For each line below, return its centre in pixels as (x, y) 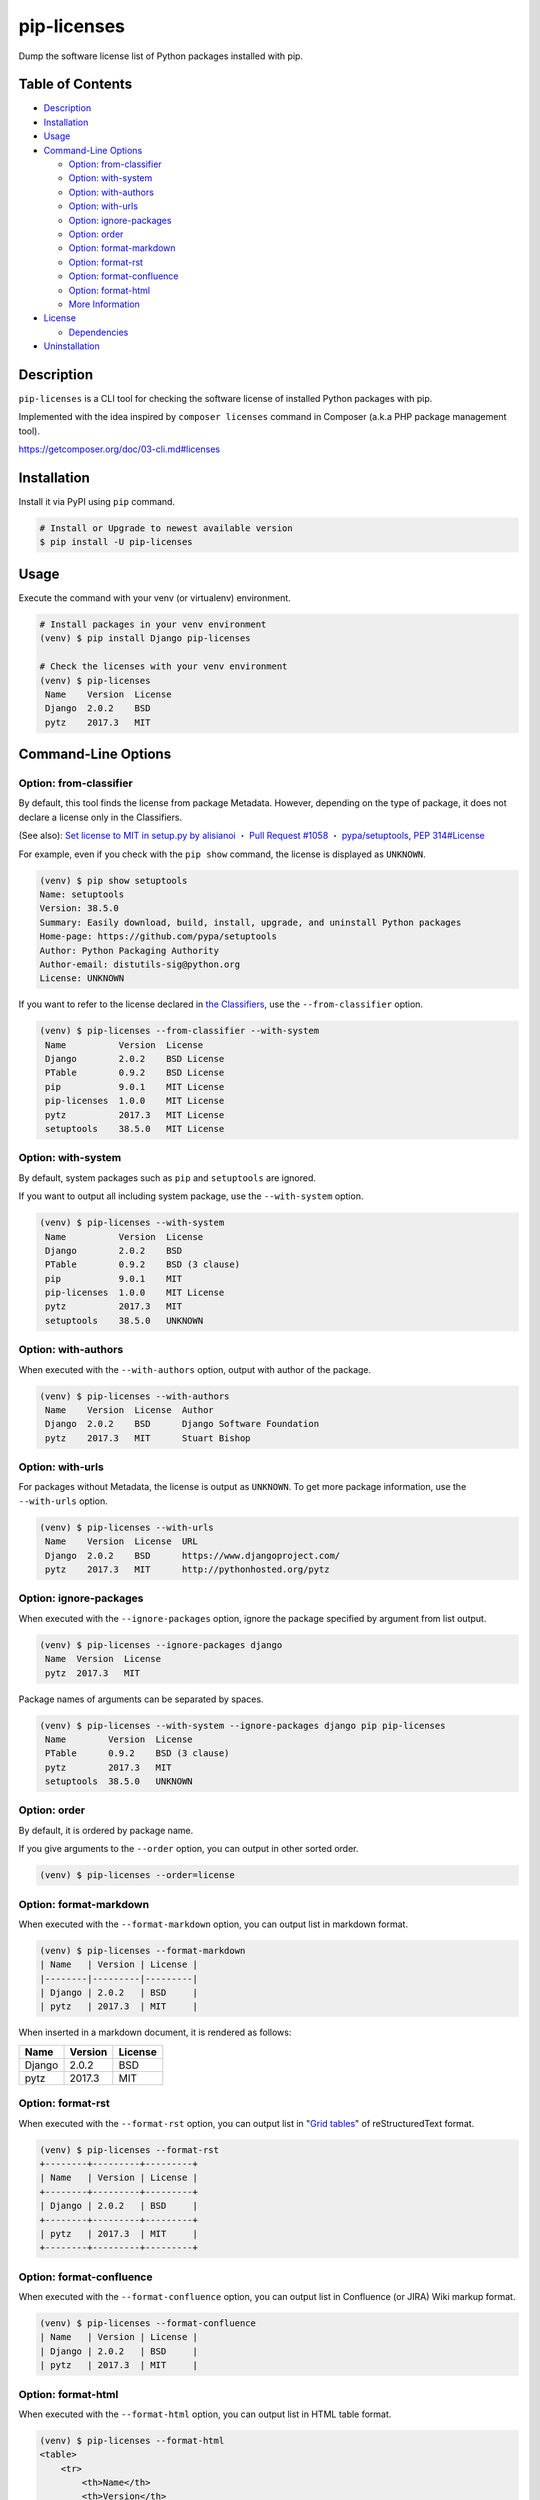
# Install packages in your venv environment (153, 624)
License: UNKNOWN (82, 978)
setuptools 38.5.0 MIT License (135, 1129)
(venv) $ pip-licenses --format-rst (129, 2149)
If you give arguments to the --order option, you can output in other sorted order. (188, 1849)
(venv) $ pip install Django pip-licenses (145, 638)
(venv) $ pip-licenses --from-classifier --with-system (179, 1031)
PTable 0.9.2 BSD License (135, 1073)
